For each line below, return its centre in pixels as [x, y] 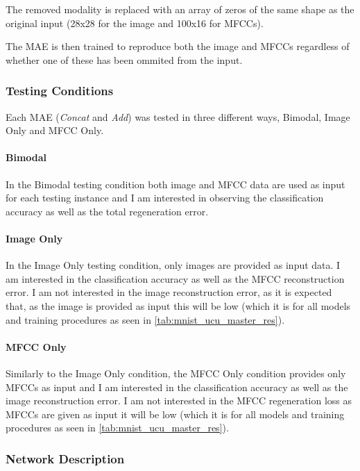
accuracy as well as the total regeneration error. [107, 211]
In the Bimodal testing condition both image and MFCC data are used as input [175, 184]
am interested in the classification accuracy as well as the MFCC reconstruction [175, 278]
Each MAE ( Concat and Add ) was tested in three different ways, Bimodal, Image [178, 116]
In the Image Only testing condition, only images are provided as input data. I [173, 265]
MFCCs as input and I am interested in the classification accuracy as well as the [177, 387]
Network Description [65, 458]
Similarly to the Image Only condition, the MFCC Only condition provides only [176, 373]
